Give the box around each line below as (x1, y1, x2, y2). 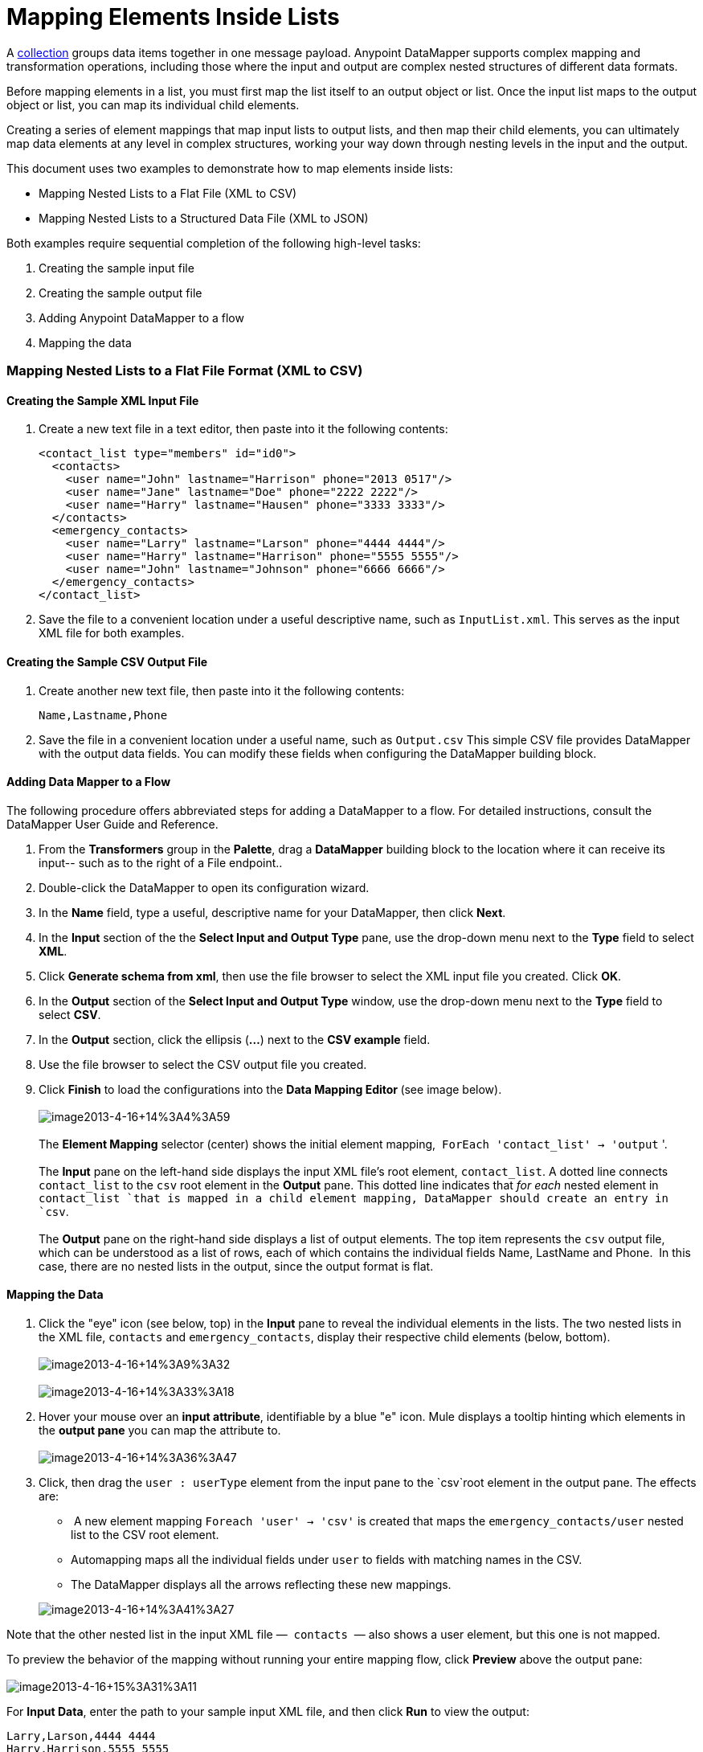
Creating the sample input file (39, 260, 194, 275)
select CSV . (39, 1007, 101, 1021)
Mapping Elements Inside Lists (6, 3, 340, 31)
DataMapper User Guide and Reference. (6, 817, 219, 831)
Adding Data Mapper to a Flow (6, 775, 171, 789)
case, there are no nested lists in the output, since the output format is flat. (39, 1259, 434, 1273)
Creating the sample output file (39, 285, 202, 300)
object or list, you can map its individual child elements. (6, 97, 300, 112)
